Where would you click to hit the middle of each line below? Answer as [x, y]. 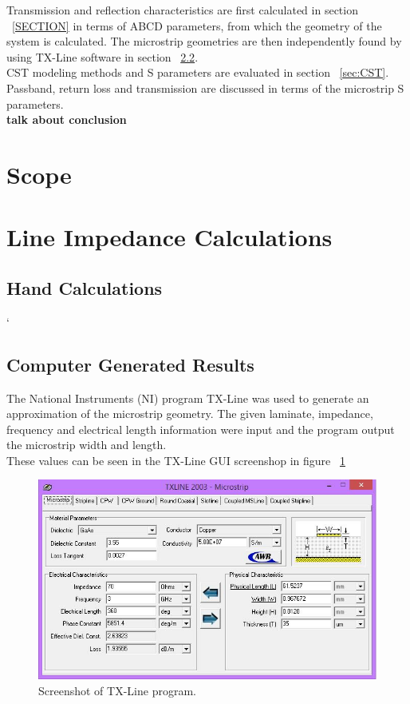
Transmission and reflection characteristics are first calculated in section [182, 10]
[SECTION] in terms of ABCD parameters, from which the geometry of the [197, 25]
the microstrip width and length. [87, 445]
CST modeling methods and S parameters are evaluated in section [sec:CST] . [198, 72]
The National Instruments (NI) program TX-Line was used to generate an [188, 398]
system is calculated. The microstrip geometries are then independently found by [204, 41]
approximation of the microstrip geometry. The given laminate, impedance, [190, 414]
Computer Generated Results [130, 364]
